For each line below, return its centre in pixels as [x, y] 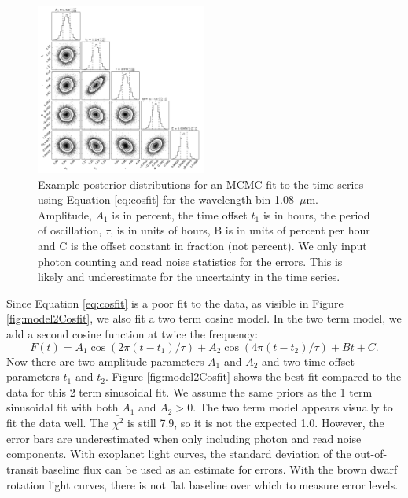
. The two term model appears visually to [293, 407]
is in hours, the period [316, 214]
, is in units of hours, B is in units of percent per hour [240, 230]
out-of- [371, 454]
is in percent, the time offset [180, 214]
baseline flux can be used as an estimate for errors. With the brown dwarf [220, 468]
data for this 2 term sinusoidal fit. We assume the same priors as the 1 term [189, 391]
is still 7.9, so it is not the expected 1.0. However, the [256, 423]
